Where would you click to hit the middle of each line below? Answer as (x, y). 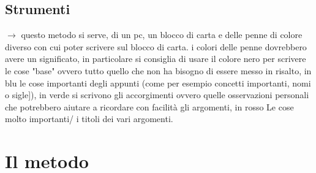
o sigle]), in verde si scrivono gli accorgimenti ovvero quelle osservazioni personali (157, 95)
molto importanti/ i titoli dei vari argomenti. (89, 119)
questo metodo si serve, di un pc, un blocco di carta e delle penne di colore (162, 35)
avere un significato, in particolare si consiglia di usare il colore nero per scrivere (156, 59)
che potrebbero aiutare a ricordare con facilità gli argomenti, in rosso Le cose (149, 106)
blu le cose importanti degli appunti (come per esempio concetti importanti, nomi (158, 83)
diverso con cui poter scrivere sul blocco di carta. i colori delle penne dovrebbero (156, 46)
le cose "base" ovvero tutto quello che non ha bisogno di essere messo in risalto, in (158, 70)
